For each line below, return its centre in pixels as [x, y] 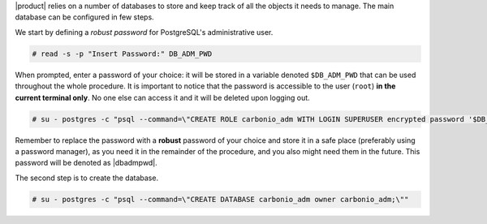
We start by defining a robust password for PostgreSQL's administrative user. [144, 32]
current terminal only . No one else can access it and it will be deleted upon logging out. [162, 97]
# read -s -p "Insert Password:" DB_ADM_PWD [122, 54]
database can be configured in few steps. [84, 17]
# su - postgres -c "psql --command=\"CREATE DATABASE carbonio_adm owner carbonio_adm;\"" [220, 199]
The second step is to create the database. [86, 178]
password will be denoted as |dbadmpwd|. [86, 163]
